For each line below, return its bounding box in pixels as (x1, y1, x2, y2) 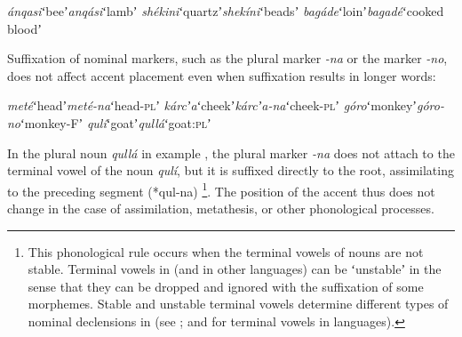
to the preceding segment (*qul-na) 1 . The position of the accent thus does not (7, 179, 435, 200)
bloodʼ (7, 19, 42, 37)
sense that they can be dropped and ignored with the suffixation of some (28, 277, 424, 295)
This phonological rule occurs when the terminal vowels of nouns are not (28, 242, 424, 261)
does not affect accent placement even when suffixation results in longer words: (7, 66, 436, 84)
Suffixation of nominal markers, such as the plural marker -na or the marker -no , (7, 49, 448, 68)
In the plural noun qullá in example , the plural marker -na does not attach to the (7, 143, 455, 162)
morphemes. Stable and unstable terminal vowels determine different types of (28, 294, 449, 313)
